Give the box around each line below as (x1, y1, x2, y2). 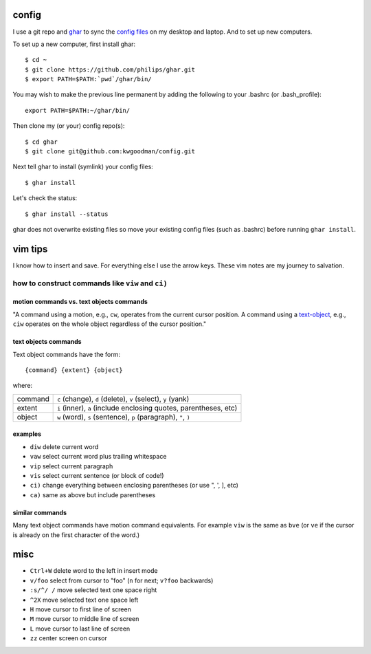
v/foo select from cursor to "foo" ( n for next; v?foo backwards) (30, 576, 214, 585)
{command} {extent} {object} (25, 367, 123, 374)
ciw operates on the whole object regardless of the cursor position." (12, 320, 206, 328)
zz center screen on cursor (30, 634, 108, 642)
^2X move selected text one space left (30, 596, 139, 604)
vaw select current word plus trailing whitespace (30, 453, 167, 461)
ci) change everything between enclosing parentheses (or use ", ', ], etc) (30, 481, 238, 490)
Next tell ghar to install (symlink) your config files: (12, 162, 154, 171)
